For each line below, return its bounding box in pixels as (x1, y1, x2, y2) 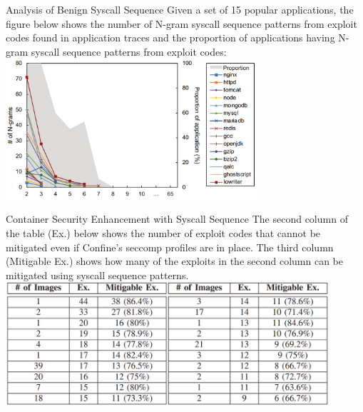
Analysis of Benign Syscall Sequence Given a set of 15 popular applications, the (6, 2, 354, 16)
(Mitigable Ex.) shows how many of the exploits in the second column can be (6, 253, 343, 268)
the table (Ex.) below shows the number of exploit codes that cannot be (6, 225, 321, 240)
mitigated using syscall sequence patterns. (6, 267, 189, 282)
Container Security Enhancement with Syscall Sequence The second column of (6, 211, 348, 226)
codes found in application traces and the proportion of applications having (6, 30, 335, 45)
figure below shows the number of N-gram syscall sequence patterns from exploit (6, 16, 357, 31)
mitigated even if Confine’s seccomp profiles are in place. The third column (6, 239, 334, 254)
